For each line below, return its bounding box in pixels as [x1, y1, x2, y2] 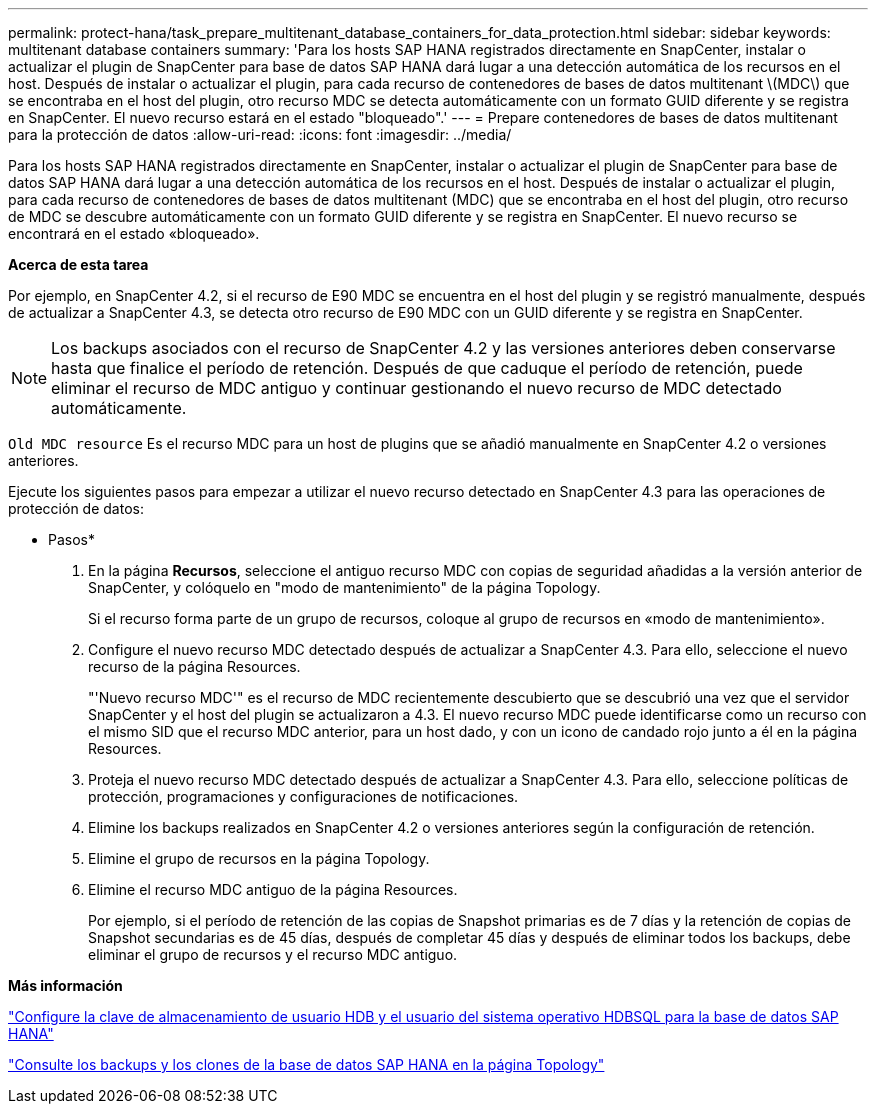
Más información [8, 977, 123, 994]
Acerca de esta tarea [8, 256, 149, 273]
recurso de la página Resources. [88, 658, 301, 675]
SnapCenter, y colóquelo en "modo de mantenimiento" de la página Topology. [88, 579, 601, 596]
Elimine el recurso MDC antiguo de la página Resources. [88, 881, 458, 898]
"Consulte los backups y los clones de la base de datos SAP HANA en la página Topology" [8, 1056, 605, 1073]
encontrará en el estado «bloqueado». [8, 225, 260, 242]
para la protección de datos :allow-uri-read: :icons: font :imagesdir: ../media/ [8, 126, 512, 143]
